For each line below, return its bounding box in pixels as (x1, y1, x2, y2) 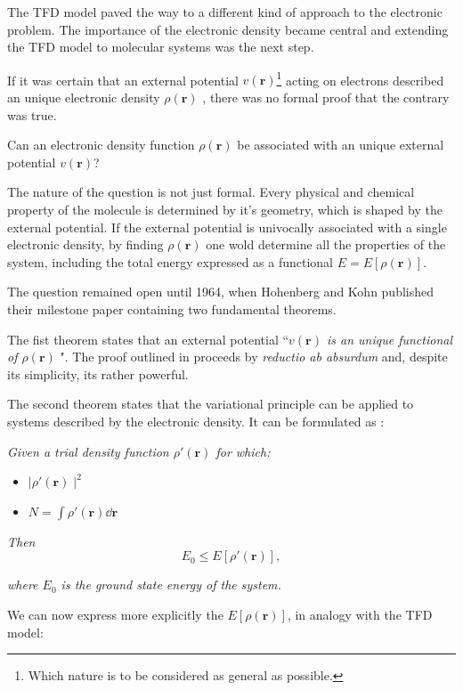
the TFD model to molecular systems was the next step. (7, 37, 314, 56)
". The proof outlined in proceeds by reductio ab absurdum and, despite (60, 347, 448, 366)
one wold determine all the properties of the (206, 235, 446, 254)
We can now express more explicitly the (7, 605, 223, 623)
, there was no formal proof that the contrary (202, 88, 450, 107)
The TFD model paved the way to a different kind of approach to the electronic (7, 3, 443, 20)
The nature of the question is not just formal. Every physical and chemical (7, 183, 415, 201)
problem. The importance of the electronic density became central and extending (7, 20, 449, 38)
